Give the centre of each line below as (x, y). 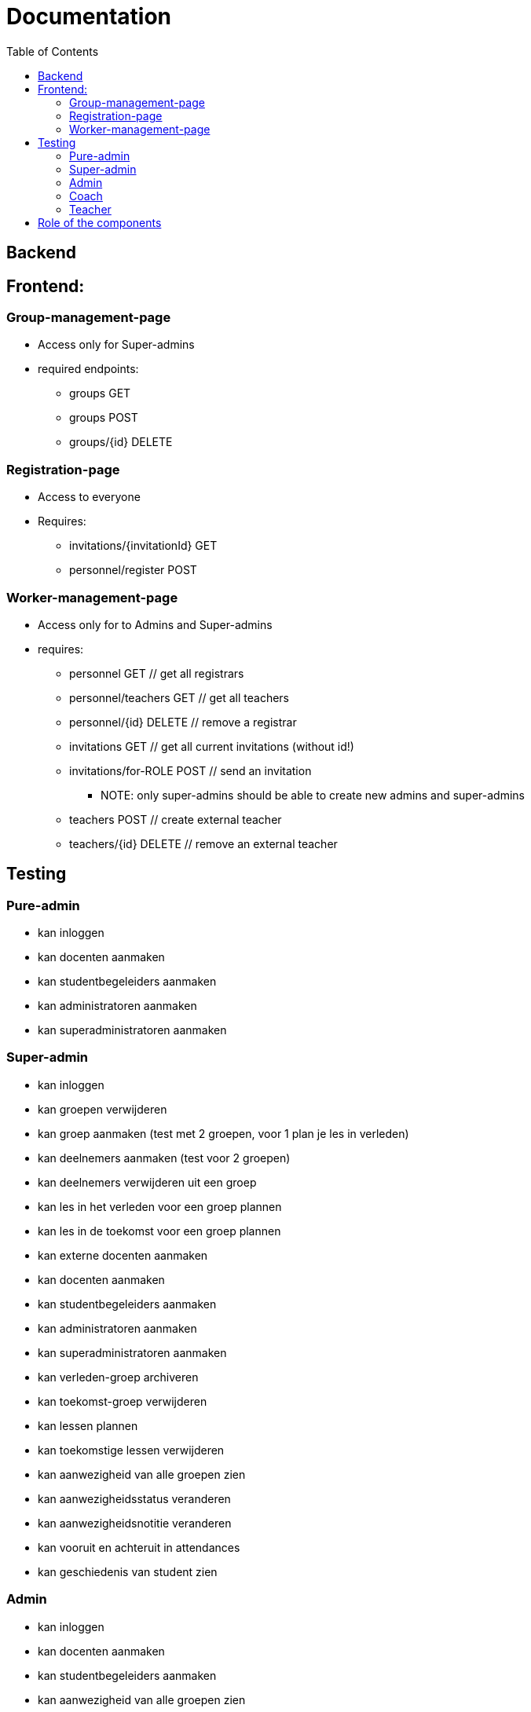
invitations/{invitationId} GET (143, 546)
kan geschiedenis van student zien (128, 1571)
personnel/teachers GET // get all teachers (179, 697)
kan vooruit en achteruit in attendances (139, 1547)
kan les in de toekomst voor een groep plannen (159, 1231)
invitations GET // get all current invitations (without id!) (212, 746)
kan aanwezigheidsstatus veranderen (134, 1498)
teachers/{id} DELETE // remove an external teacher (203, 843)
